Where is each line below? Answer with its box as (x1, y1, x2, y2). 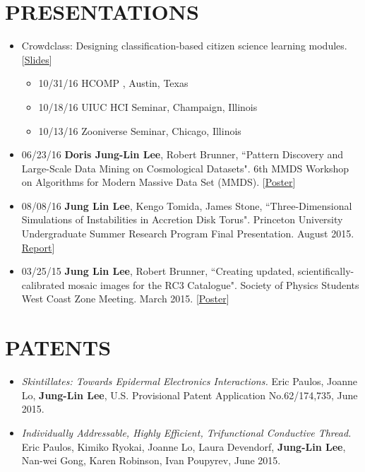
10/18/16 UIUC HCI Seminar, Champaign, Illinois (38, 99, 258, 114)
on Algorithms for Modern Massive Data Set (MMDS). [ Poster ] (21, 175, 296, 189)
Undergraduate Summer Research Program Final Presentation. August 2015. (21, 226, 354, 241)
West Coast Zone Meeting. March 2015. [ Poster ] (21, 291, 229, 306)
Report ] (21, 240, 55, 254)
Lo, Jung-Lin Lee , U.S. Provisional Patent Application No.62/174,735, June (21, 387, 358, 402)
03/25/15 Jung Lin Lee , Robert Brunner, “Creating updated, (21, 264, 295, 278)
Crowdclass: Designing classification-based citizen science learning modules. (21, 38, 347, 53)
